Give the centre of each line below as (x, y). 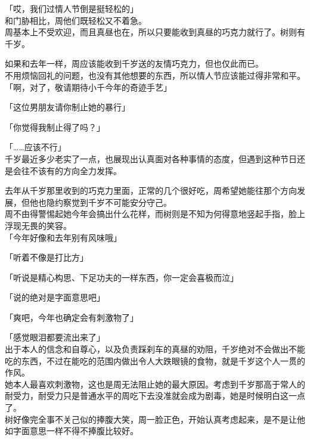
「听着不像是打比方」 (46, 257)
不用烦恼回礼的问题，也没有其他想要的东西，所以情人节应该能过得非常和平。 (155, 75)
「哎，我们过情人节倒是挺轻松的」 (72, 8)
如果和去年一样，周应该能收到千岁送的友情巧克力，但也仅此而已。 (134, 63)
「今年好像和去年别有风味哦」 (63, 237)
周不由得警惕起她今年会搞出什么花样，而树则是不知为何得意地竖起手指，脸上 (155, 214)
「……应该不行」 (35, 147)
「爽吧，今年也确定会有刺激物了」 (72, 317)
